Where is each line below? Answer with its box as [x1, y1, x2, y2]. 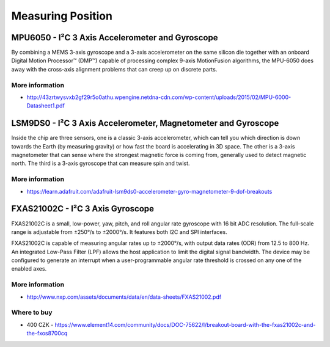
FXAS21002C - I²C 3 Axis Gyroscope [11, 203, 155, 214]
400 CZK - [26, 321, 54, 328]
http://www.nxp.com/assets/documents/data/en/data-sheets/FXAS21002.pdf [26, 293, 222, 301]
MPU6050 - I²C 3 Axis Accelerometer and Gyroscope [11, 32, 218, 43]
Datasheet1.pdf [26, 102, 65, 109]
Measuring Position [11, 9, 113, 23]
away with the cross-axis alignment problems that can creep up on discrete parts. [11, 65, 218, 73]
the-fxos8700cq [26, 330, 68, 337]
